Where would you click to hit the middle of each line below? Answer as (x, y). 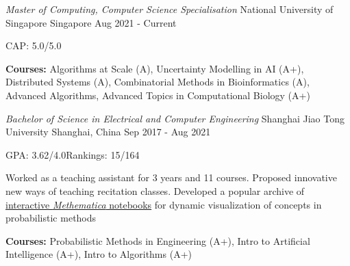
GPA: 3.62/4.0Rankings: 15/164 (73, 154)
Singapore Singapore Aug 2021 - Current (91, 22)
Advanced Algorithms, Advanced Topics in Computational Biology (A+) (158, 95)
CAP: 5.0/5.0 (34, 45)
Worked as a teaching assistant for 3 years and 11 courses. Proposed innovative (171, 177)
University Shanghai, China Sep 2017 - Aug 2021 (108, 132)
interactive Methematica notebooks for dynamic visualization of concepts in (164, 204)
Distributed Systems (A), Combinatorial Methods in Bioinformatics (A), (158, 82)
